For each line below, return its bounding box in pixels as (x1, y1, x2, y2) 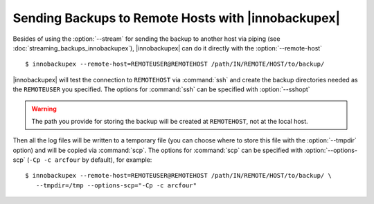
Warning (31, 104, 57, 113)
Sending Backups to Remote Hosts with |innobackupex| (12, 10, 341, 26)
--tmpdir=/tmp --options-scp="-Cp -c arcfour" (35, 181, 197, 189)
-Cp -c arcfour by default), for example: (28, 156, 152, 164)
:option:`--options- (303, 146, 358, 154)
